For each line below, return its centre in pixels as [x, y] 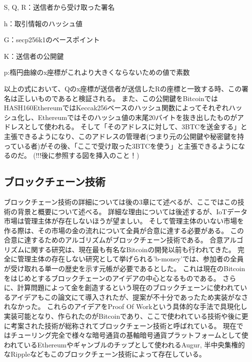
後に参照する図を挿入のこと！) [90, 155]
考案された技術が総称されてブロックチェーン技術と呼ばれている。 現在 [124, 325]
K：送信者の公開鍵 [34, 56]
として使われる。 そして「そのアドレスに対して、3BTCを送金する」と [136, 127]
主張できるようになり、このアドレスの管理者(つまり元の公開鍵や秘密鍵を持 [124, 136]
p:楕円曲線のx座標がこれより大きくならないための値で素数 [97, 72]
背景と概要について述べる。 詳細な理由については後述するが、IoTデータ [132, 211]
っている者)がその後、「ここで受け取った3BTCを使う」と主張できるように [121, 146]
